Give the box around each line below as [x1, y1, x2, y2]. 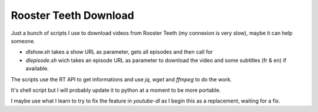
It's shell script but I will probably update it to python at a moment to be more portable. [11, 86, 221, 94]
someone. [11, 37, 35, 44]
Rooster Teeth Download [11, 9, 135, 22]
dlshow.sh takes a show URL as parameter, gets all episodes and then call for [25, 48, 213, 55]
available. [25, 65, 49, 72]
